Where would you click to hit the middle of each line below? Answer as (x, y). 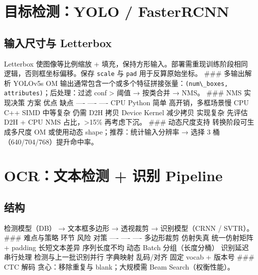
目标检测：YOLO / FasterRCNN (117, 11)
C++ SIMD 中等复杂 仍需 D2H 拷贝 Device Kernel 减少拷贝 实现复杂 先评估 (126, 112)
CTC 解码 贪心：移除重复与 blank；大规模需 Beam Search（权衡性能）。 (119, 267)
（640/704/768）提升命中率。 (51, 141)
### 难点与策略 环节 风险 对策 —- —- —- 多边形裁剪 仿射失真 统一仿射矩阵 (129, 238)
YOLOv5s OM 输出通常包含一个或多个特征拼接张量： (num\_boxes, (121, 83)
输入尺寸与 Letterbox (58, 42)
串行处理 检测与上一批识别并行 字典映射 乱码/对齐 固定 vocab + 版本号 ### (129, 257)
